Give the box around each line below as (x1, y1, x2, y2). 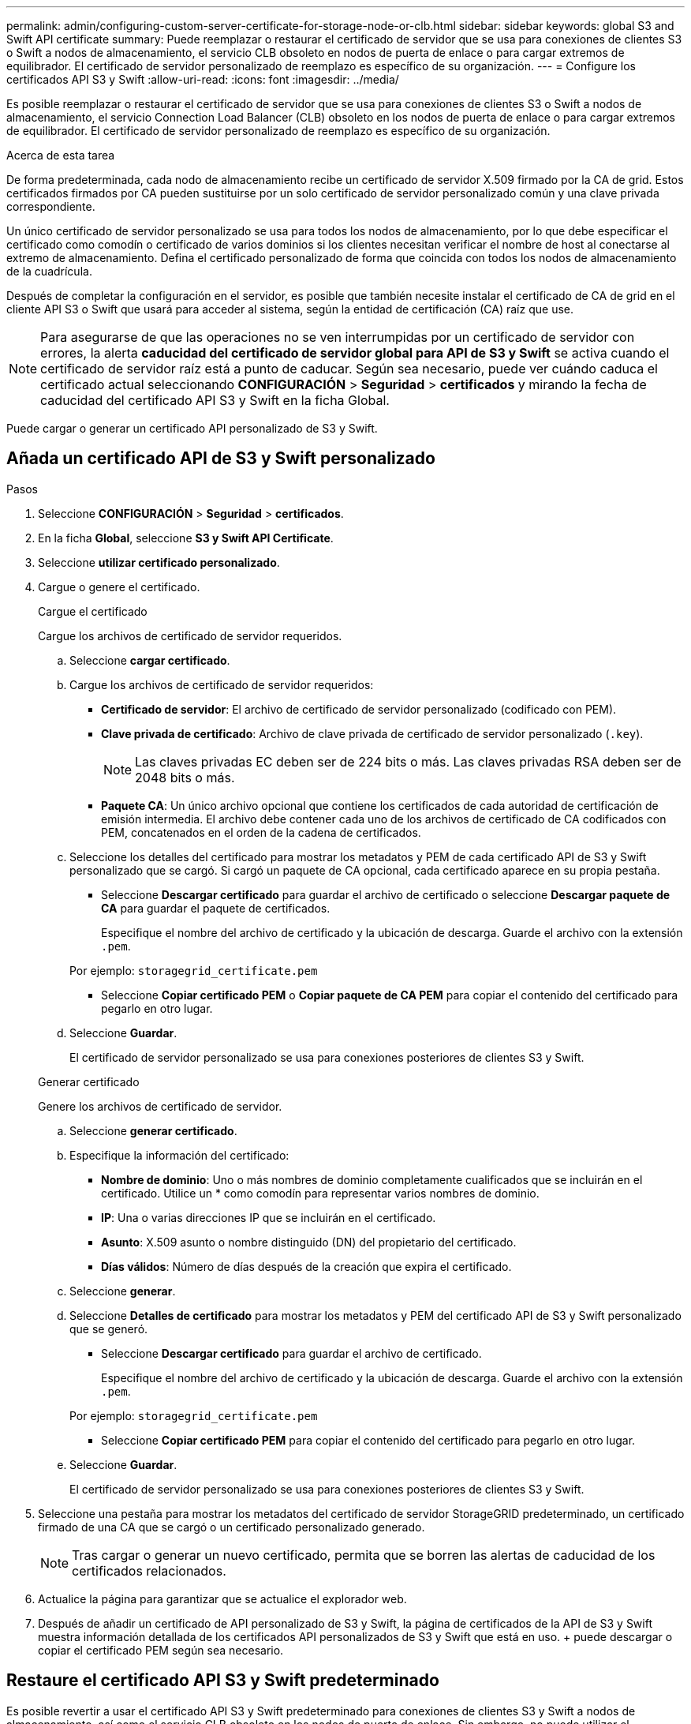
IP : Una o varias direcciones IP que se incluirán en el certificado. (101, 1210, 436, 1224)
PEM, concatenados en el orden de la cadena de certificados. (101, 825, 421, 839)
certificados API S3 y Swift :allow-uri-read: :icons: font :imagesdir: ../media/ (6, 73, 399, 86)
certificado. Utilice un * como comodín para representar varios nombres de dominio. (101, 1186, 540, 1200)
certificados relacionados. (72, 1562, 226, 1579)
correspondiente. (6, 200, 95, 213)
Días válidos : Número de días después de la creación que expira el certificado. (101, 1259, 512, 1273)
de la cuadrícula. (6, 264, 92, 278)
